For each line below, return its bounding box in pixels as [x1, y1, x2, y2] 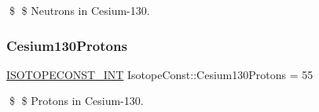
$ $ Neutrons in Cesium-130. [9, 2, 150, 18]
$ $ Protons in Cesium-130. [9, 92, 144, 109]
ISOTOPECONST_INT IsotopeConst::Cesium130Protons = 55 [6, 66, 313, 82]
